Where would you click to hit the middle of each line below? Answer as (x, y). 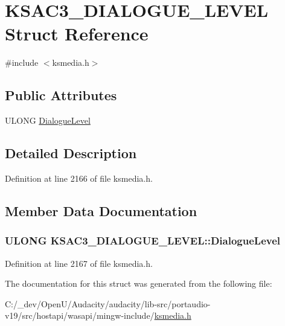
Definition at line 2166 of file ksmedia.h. (79, 178)
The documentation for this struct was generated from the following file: (139, 283)
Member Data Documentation (101, 210)
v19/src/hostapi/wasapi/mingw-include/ (80, 315)
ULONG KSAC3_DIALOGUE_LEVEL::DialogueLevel (143, 241)
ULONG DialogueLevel (48, 120)
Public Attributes (61, 95)
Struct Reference (77, 34)
